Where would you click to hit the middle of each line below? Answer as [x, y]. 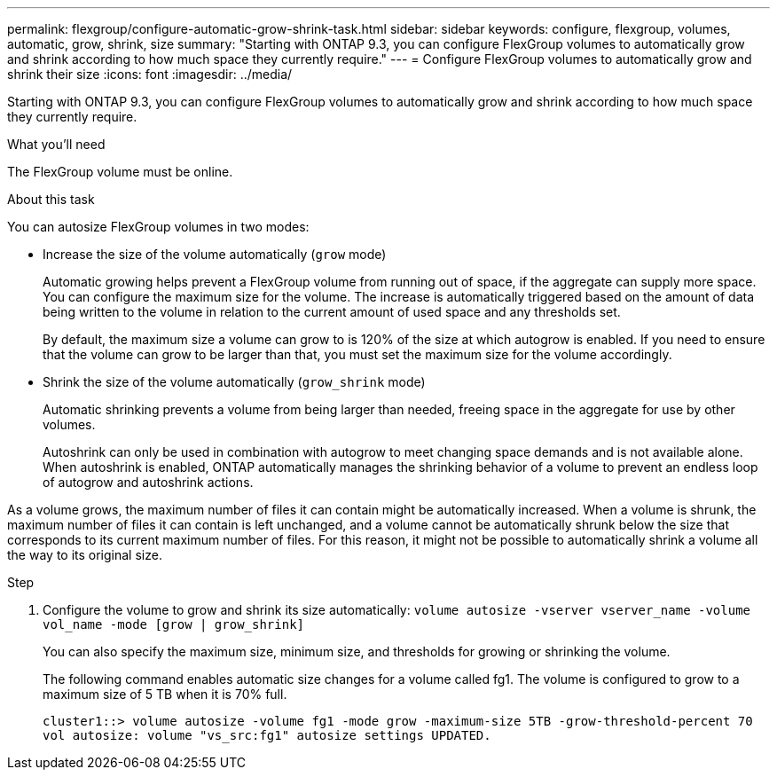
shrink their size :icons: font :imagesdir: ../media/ [150, 74]
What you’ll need [56, 144]
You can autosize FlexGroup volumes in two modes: [158, 227]
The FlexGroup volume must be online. [120, 172]
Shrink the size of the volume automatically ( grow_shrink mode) [234, 382]
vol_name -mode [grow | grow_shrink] [174, 624]
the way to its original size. [85, 555]
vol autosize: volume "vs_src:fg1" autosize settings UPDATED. [267, 735]
